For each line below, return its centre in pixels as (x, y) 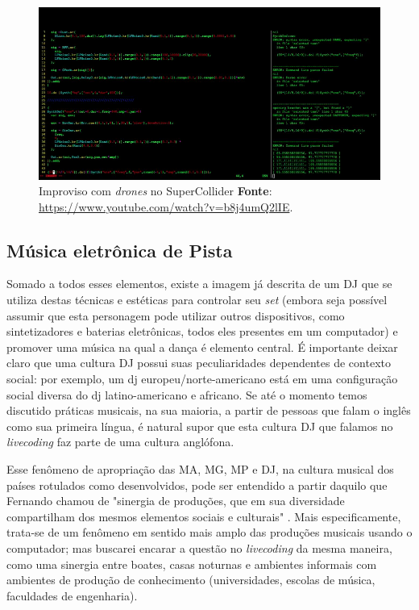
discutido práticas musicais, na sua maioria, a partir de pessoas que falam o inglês (209, 410)
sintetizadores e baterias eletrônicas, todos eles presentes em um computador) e (202, 331)
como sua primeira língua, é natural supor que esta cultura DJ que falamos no (200, 426)
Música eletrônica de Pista (120, 250)
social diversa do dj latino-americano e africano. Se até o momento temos (187, 394)
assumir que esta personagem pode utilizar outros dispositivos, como (176, 315)
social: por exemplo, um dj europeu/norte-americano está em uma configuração (202, 379)
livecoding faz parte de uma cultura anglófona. (120, 442)
